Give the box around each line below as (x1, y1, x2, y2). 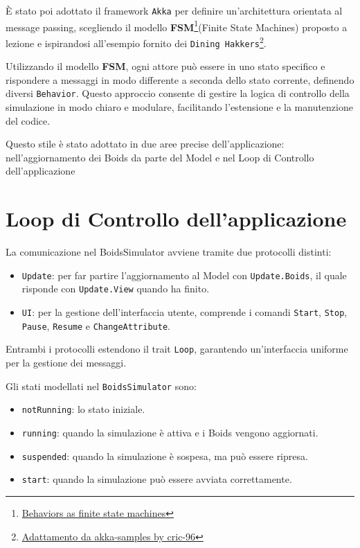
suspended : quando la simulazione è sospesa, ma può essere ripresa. (21, 448, 308, 463)
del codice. (6, 113, 51, 127)
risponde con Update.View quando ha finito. (21, 281, 210, 296)
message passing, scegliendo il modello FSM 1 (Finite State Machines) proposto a (6, 17, 348, 34)
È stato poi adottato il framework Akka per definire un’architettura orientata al (6, 3, 343, 17)
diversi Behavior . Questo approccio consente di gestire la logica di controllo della (6, 86, 350, 100)
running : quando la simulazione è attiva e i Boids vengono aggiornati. (21, 425, 318, 439)
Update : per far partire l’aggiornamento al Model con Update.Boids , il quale (21, 267, 347, 282)
